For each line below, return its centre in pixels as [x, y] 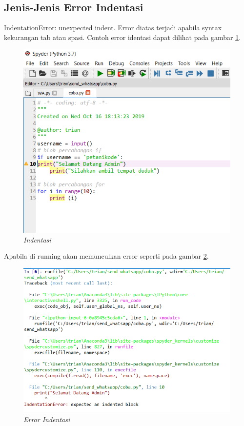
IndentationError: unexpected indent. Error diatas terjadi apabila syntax [113, 28]
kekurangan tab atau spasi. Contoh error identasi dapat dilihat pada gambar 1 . [122, 37]
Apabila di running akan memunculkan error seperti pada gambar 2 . [106, 256]
